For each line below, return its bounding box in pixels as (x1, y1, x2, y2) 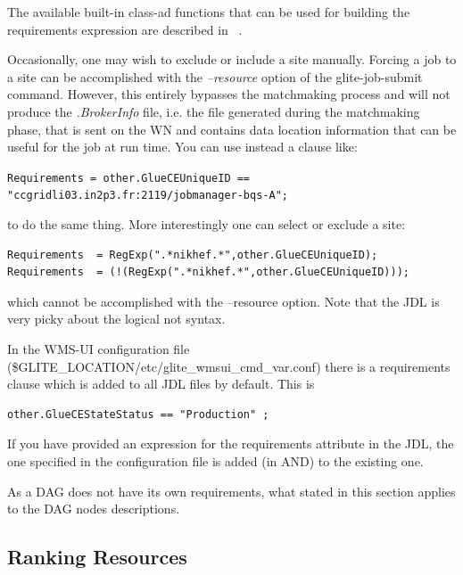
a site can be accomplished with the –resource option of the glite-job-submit (7, 67, 423, 86)
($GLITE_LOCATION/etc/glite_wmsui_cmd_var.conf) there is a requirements (7, 357, 451, 375)
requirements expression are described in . (7, 20, 243, 38)
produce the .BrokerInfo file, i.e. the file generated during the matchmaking (7, 102, 420, 120)
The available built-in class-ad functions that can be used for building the (7, 3, 410, 21)
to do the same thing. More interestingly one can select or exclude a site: (7, 215, 406, 234)
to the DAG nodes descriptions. (7, 499, 180, 518)
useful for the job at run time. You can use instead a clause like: (7, 137, 358, 156)
